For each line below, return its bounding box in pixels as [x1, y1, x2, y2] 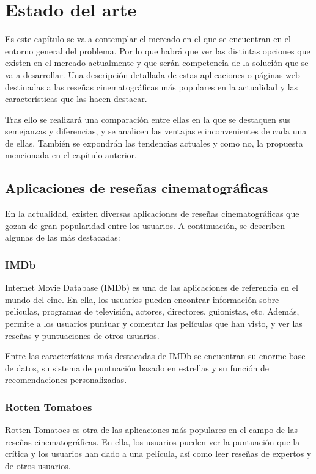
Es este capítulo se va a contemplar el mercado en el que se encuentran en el [5, 32, 291, 45]
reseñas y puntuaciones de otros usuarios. [5, 329, 160, 341]
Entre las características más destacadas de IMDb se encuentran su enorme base [5, 349, 306, 362]
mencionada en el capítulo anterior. [5, 148, 137, 161]
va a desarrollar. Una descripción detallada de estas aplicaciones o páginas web [5, 68, 300, 81]
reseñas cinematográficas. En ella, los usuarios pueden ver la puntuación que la [5, 435, 300, 448]
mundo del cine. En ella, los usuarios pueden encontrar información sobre [5, 293, 279, 305]
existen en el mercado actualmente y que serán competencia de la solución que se [5, 56, 309, 69]
